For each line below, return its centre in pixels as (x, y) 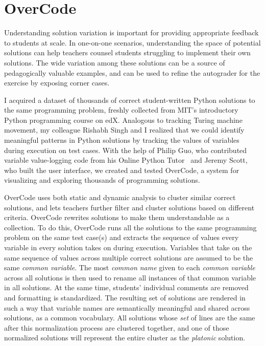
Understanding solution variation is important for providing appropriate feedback (131, 33)
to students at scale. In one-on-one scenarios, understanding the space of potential (132, 42)
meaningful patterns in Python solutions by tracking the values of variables (122, 140)
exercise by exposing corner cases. (57, 83)
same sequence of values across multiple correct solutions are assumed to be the (129, 257)
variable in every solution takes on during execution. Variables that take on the (128, 247)
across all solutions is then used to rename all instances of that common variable (130, 277)
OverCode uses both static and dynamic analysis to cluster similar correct (120, 197)
